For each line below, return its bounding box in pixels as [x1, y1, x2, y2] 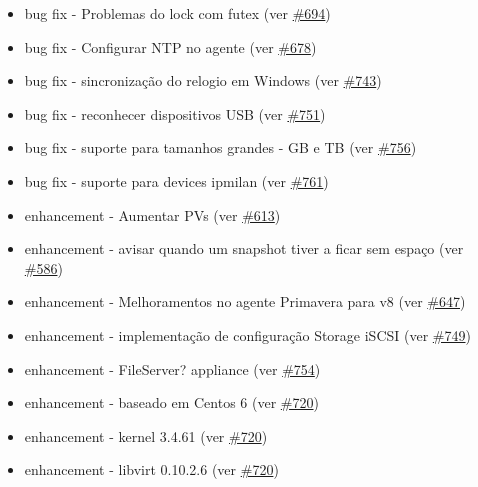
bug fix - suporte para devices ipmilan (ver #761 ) [24, 170, 329, 191]
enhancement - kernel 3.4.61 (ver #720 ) [24, 425, 268, 446]
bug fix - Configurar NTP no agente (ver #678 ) [24, 36, 317, 57]
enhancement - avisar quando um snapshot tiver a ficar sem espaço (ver [24, 238, 464, 259]
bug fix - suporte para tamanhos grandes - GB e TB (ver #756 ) [24, 137, 417, 158]
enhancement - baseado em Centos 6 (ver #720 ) [24, 392, 319, 413]
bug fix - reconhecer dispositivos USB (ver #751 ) [24, 103, 326, 124]
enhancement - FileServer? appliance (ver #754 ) [24, 358, 321, 379]
